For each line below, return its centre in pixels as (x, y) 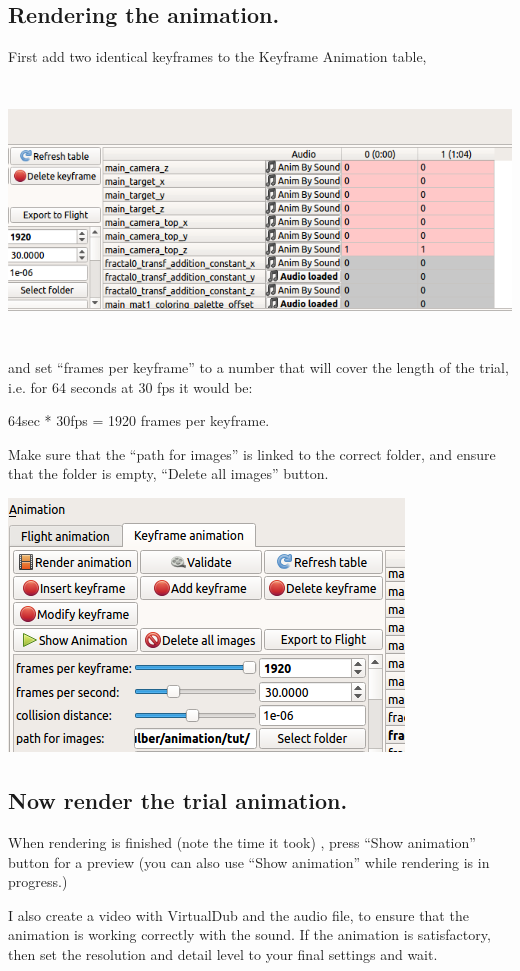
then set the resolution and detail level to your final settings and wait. (223, 954)
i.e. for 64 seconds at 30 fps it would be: (130, 386)
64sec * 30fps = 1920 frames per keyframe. (139, 420)
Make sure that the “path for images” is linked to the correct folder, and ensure (252, 453)
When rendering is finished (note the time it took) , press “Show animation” (242, 842)
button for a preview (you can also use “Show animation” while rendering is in (249, 861)
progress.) (38, 881)
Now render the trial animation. (178, 800)
